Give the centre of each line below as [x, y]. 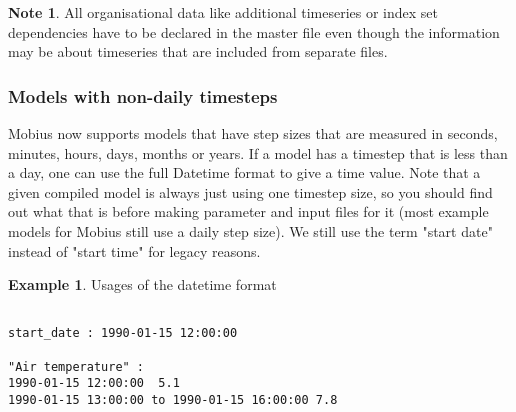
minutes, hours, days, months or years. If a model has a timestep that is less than [258, 152]
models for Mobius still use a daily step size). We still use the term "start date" [250, 230]
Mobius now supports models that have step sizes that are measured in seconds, [253, 133]
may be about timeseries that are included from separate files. [198, 51]
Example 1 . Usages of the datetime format [142, 284]
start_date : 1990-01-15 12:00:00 [123, 333]
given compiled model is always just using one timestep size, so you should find [250, 191]
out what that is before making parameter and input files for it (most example [248, 211]
